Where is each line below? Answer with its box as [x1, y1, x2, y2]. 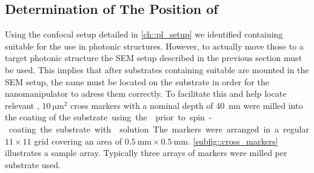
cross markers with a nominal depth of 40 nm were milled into [70, 99, 303, 111]
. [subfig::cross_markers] [187, 134, 278, 147]
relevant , [5, 99, 39, 111]
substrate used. [5, 158, 61, 171]
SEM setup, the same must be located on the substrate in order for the [5, 75, 269, 88]
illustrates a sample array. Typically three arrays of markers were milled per [5, 146, 287, 159]
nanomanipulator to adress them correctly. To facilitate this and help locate [5, 87, 287, 100]
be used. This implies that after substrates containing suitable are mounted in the [5, 63, 309, 76]
